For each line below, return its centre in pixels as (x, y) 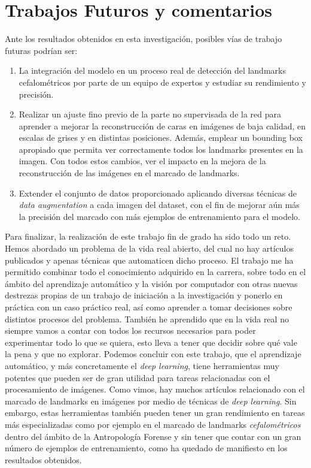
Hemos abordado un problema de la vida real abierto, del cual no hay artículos (149, 248)
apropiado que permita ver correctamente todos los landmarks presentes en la (161, 149)
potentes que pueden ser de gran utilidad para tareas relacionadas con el (138, 377)
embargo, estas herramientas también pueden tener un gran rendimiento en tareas (155, 413)
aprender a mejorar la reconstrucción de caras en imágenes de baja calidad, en (162, 126)
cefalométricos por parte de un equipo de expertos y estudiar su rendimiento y (162, 82)
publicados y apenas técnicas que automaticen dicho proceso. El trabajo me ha (149, 260)
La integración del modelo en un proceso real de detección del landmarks (152, 70)
